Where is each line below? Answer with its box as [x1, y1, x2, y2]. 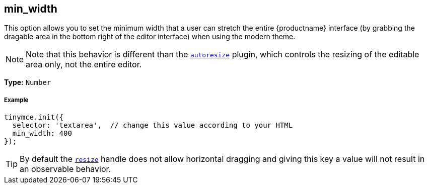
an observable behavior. [20, 164, 111, 174]
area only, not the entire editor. [26, 59, 142, 70]
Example [4, 96, 29, 104]
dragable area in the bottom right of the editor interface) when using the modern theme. [4, 32, 296, 41]
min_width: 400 [12, 129, 72, 138]
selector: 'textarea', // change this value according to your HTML [12, 121, 293, 130]
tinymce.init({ [4, 113, 64, 122]
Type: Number [4, 78, 51, 87]
